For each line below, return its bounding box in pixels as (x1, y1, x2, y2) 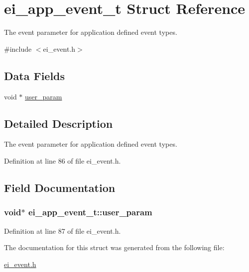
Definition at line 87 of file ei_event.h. (4, 225, 121, 236)
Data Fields (4, 68, 65, 83)
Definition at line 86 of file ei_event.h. (4, 155, 121, 166)
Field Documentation (4, 180, 116, 195)
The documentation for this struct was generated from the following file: (4, 242, 225, 253)
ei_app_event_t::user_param (28, 206, 152, 218)
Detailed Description (4, 115, 113, 131)
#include (4, 43, 32, 54)
